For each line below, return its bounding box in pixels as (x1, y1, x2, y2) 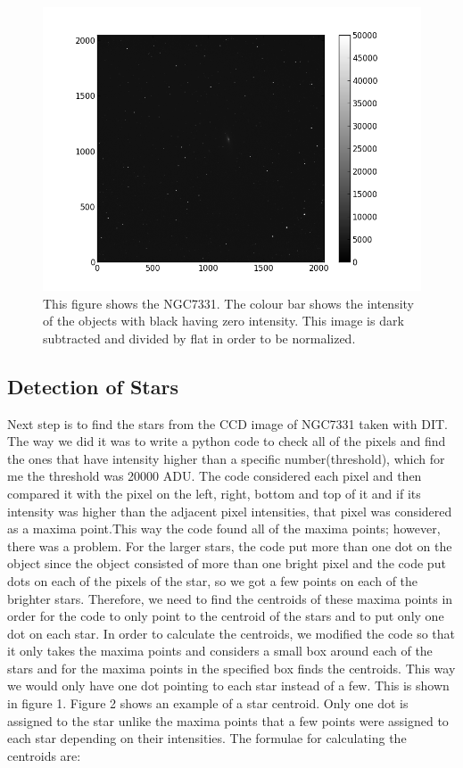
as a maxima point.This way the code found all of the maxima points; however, (7, 519, 441, 538)
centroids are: (7, 746, 81, 764)
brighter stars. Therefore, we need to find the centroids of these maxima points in (7, 589, 453, 607)
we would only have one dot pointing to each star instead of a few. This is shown (7, 676, 450, 695)
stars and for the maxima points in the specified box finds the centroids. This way (7, 658, 456, 677)
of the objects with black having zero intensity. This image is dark (43, 311, 404, 330)
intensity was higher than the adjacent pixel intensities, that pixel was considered (7, 501, 452, 520)
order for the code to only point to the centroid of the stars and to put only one (7, 607, 444, 625)
